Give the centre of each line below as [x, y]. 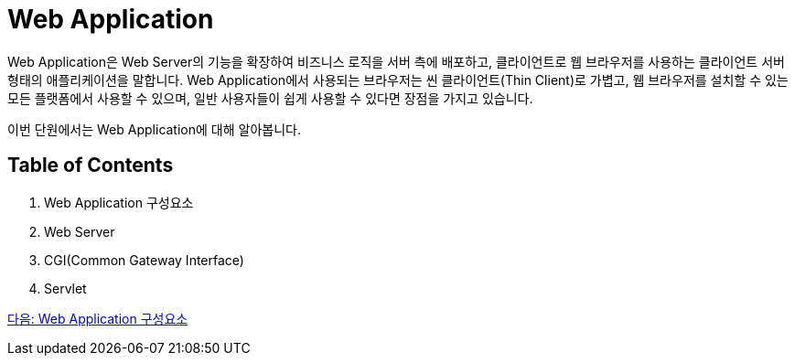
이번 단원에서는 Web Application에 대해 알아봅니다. [154, 129]
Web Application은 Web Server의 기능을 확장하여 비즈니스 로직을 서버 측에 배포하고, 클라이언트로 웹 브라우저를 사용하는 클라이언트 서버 [396, 61]
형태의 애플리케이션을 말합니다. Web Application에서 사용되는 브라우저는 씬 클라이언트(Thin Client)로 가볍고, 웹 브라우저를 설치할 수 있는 [398, 80]
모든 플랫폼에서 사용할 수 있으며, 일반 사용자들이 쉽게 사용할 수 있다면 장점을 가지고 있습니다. [270, 98]
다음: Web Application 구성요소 [98, 318]
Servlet [65, 288]
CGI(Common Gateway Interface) [144, 260]
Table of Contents [91, 165]
